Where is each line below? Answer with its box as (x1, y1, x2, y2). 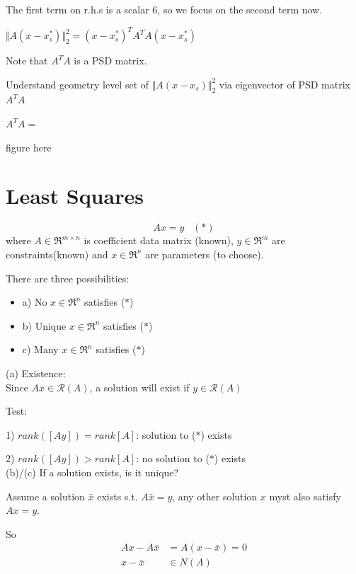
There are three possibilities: (6, 270, 130, 285)
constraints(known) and (6, 246, 108, 261)
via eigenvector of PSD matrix (219, 76, 350, 91)
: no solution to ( (136, 451, 209, 466)
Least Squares (6, 181, 144, 210)
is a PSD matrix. (74, 53, 147, 68)
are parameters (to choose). (145, 246, 264, 261)
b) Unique (22, 318, 67, 333)
